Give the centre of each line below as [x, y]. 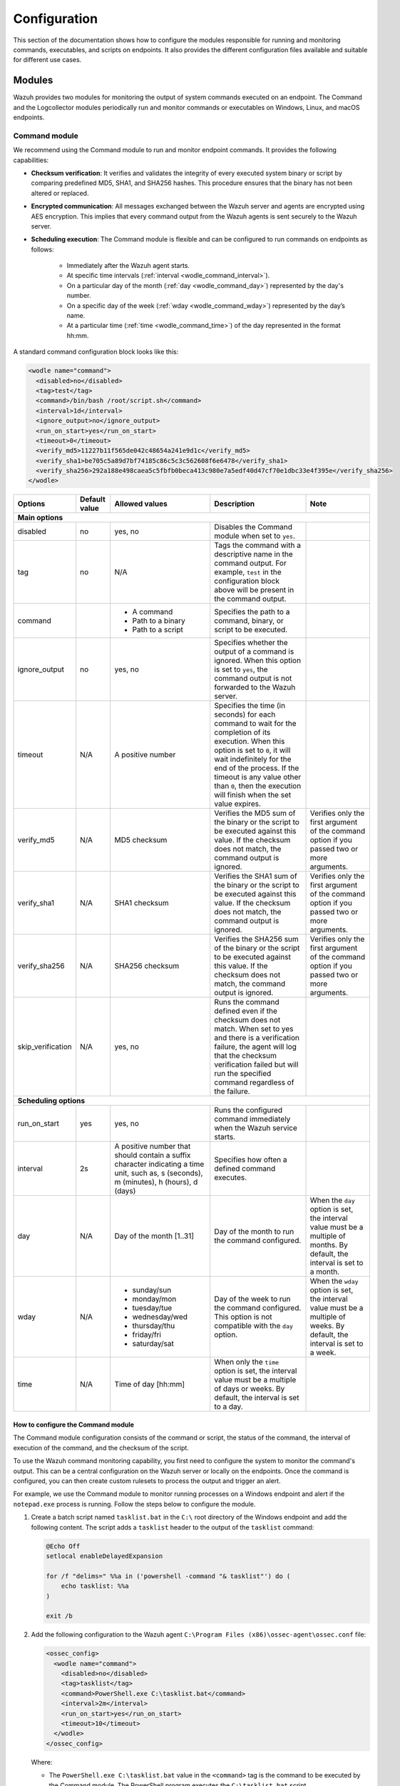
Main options [40, 518]
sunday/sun [152, 1290]
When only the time [247, 1362]
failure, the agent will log [256, 1047]
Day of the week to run [253, 1299]
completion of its [242, 732]
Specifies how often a [251, 1159]
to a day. [229, 1407]
